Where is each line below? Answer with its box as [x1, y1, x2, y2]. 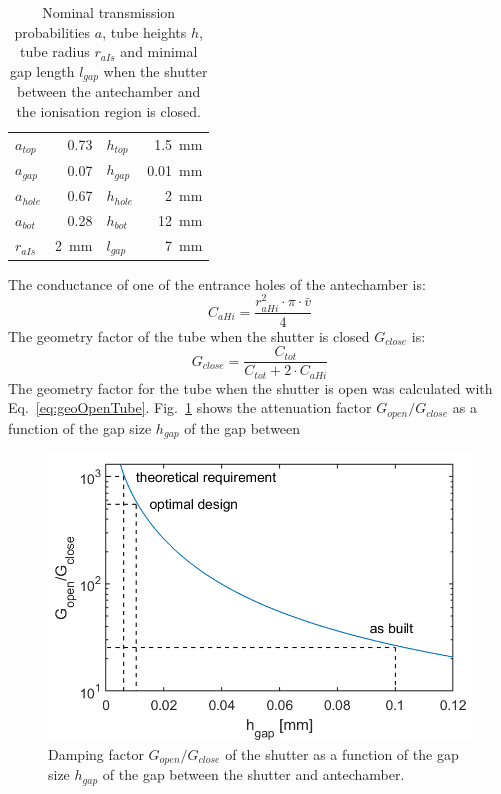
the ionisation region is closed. [16, 100, 202, 121]
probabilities [14, 21, 91, 42]
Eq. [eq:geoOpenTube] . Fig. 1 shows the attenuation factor [8, 397, 372, 418]
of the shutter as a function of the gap [225, 743, 459, 764]
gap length [9, 60, 75, 81]
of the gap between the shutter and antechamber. [102, 764, 405, 785]
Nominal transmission [42, 2, 176, 22]
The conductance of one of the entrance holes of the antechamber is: [8, 273, 426, 294]
